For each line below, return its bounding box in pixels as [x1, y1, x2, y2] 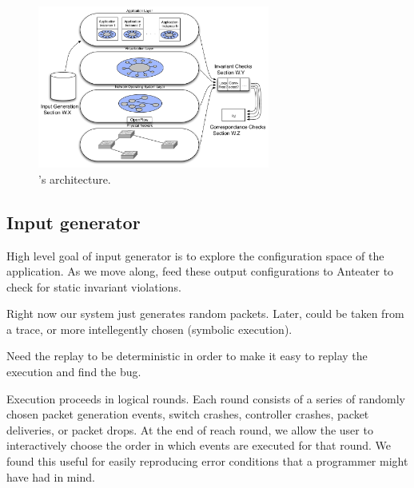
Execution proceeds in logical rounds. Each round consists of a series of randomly [6, 390, 405, 407]
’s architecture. [38, 170, 111, 187]
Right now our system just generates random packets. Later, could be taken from [6, 305, 404, 322]
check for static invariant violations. [6, 278, 181, 295]
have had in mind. [6, 468, 95, 485]
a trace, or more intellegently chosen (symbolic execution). [6, 320, 293, 337]
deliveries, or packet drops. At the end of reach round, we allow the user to [6, 421, 373, 438]
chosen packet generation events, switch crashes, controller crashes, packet [6, 406, 369, 423]
